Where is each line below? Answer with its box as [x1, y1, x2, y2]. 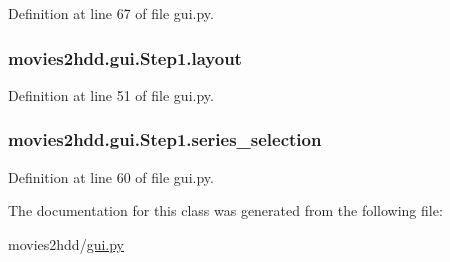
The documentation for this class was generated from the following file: [8, 200, 443, 221]
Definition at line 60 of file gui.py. [8, 166, 214, 187]
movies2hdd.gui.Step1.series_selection [8, 127, 322, 152]
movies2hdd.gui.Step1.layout [8, 45, 242, 70]
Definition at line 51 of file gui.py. [8, 84, 214, 105]
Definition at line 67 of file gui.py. [8, 3, 214, 23]
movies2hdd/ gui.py [8, 233, 124, 254]
